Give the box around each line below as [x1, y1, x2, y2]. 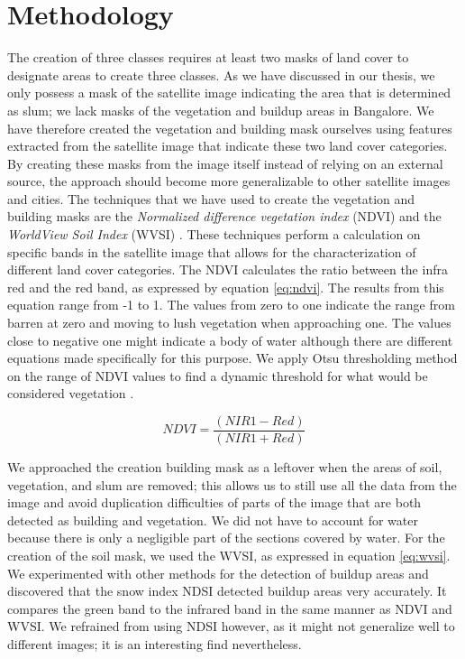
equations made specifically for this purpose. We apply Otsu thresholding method [7, 348, 458, 367]
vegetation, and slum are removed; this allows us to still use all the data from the [7, 475, 457, 494]
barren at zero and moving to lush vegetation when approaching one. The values [7, 313, 451, 332]
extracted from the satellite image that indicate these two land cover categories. [7, 136, 448, 155]
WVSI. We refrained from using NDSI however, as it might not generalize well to [7, 617, 455, 636]
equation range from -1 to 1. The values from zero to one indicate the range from [7, 295, 455, 314]
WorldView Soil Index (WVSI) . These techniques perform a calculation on [7, 225, 421, 244]
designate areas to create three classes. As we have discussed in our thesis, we [7, 65, 435, 84]
